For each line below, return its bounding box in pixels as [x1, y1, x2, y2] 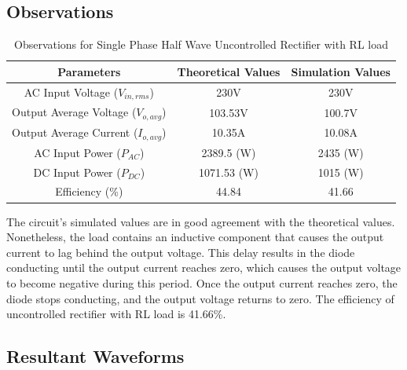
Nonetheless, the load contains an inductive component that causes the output [6, 229, 384, 245]
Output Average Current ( [12, 124, 138, 141]
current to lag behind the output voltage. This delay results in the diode [6, 244, 355, 260]
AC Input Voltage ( [24, 83, 119, 100]
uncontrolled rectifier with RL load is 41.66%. [6, 306, 226, 322]
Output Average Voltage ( [12, 104, 137, 120]
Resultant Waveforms [6, 344, 185, 368]
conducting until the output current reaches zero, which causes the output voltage [6, 259, 401, 276]
